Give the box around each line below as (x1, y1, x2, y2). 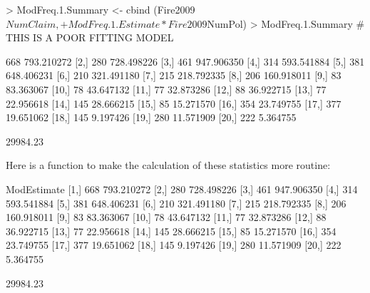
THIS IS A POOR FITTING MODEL (6, 30, 174, 45)
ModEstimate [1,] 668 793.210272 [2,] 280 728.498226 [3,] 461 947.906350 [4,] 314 (6, 181, 358, 196)
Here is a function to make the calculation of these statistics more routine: (6, 158, 331, 173)
